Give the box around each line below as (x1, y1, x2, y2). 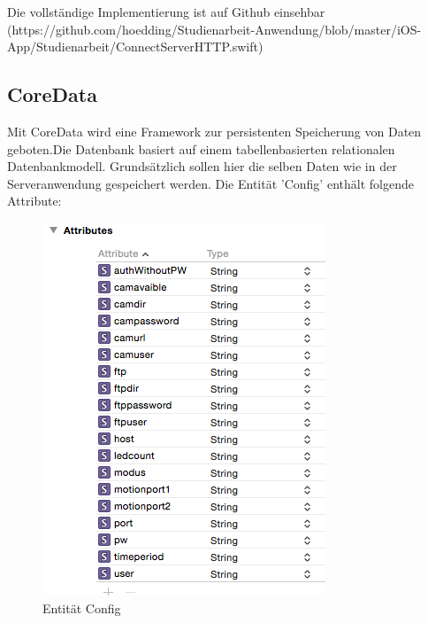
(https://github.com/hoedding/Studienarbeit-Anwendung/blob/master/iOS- (7, 19, 422, 38)
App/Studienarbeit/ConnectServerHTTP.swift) (7, 37, 264, 56)
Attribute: (7, 191, 62, 210)
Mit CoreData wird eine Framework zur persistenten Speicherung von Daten (7, 121, 422, 140)
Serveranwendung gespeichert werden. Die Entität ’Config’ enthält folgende (7, 174, 414, 192)
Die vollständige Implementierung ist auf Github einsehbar (7, 3, 325, 20)
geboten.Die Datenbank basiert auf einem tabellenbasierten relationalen (7, 139, 395, 158)
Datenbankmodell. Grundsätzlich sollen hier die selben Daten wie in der (7, 157, 397, 175)
